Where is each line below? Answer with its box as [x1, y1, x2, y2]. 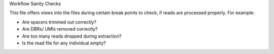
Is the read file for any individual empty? [22, 40, 106, 46]
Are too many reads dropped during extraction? [22, 33, 122, 39]
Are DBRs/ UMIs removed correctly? [22, 26, 98, 32]
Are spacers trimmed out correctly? [22, 19, 96, 25]
